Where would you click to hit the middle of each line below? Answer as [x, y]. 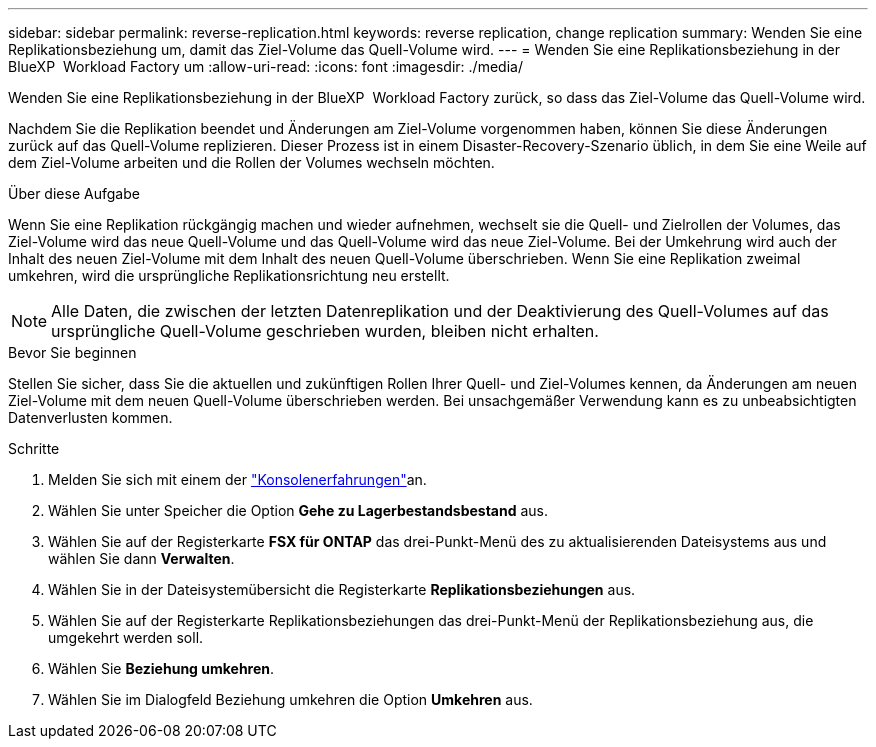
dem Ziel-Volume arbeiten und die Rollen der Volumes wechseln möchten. [251, 162]
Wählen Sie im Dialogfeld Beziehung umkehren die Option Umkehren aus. [290, 699]
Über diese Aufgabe [74, 193]
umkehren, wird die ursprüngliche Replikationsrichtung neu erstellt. [229, 275]
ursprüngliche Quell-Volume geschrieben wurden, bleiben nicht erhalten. [325, 331]
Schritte [34, 448]
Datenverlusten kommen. [90, 417]
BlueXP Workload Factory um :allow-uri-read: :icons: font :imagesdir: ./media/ [265, 66]
